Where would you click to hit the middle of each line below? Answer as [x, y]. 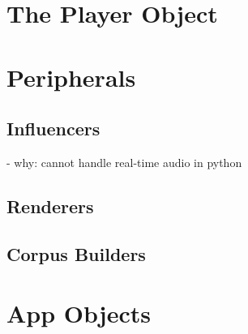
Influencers [53, 128]
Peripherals [71, 77]
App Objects [79, 313]
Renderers [50, 206]
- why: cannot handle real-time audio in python [124, 162]
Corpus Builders [76, 253]
